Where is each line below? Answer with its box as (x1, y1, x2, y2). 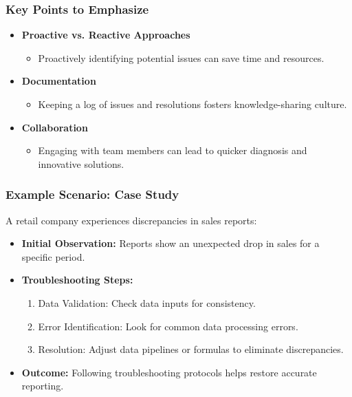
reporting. (21, 378, 64, 393)
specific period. (21, 249, 85, 264)
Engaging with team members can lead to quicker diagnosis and (38, 143, 307, 158)
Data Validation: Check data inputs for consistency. (38, 295, 256, 310)
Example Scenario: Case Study (5, 186, 179, 203)
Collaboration (21, 120, 88, 134)
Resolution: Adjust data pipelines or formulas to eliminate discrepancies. (38, 342, 344, 356)
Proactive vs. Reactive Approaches (21, 28, 190, 42)
